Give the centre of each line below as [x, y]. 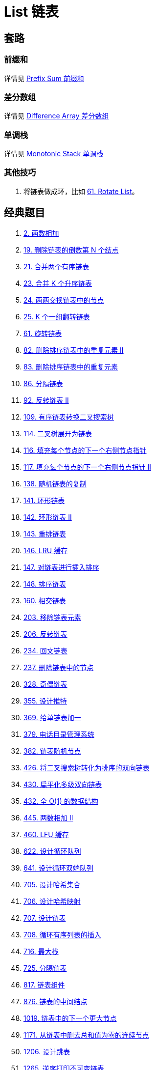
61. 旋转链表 [43, 333]
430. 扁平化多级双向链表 [63, 784]
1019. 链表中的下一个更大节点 [70, 1018]
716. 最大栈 [41, 951]
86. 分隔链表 [43, 383]
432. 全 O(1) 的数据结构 [61, 801]
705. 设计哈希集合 [52, 884]
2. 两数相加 [41, 233]
